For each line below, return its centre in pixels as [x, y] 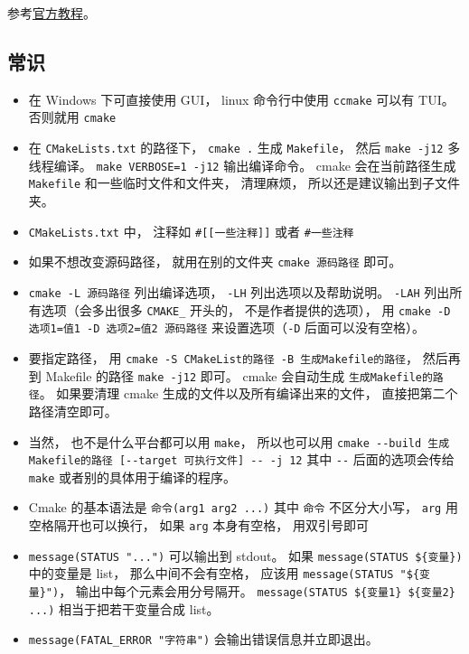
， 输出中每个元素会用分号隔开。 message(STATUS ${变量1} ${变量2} [257, 591]
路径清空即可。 [73, 411]
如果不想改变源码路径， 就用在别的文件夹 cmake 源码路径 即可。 [215, 262]
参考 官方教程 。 [52, 13]
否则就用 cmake [72, 117]
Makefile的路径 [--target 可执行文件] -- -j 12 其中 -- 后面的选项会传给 [241, 459]
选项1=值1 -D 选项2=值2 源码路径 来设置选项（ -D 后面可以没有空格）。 [227, 327]
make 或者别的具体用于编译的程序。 [132, 476]
